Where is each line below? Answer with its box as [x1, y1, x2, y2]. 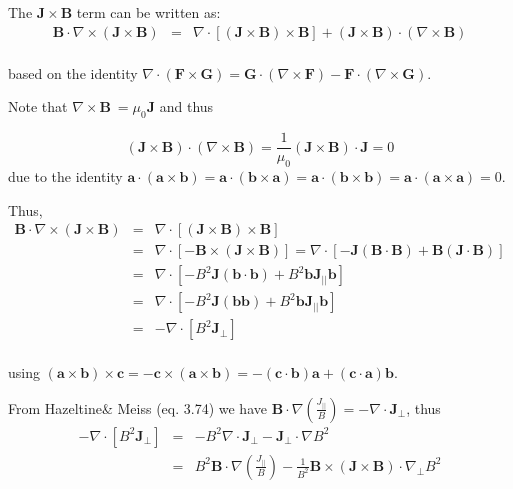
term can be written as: [76, 2, 221, 22]
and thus [159, 96, 214, 117]
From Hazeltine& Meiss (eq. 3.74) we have [8, 397, 267, 418]
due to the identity [8, 165, 123, 186]
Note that [8, 96, 68, 117]
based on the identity [8, 62, 138, 83]
